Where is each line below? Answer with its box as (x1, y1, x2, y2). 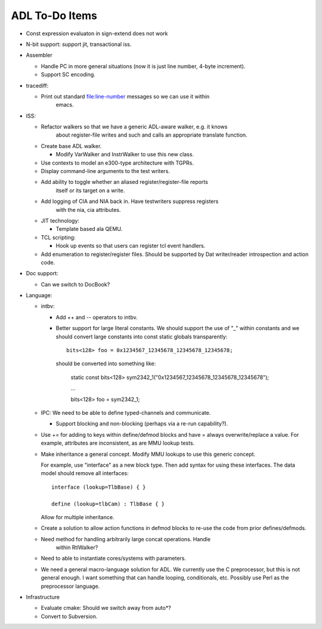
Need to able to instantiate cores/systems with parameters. (41, 555, 187, 562)
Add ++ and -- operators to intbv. (55, 313, 138, 320)
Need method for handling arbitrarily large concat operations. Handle (41, 535, 211, 542)
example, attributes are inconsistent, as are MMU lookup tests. (41, 439, 195, 447)
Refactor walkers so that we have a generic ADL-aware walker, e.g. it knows (41, 123, 228, 131)
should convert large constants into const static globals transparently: (55, 333, 228, 340)
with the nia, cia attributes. (55, 206, 121, 213)
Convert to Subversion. (41, 612, 98, 620)
